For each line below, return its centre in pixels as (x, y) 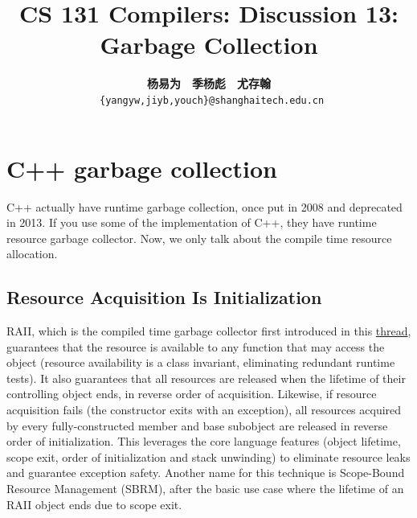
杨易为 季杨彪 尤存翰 (209, 83)
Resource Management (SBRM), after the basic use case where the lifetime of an (205, 489)
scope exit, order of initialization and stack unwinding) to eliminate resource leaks (208, 456)
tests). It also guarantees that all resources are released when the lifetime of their (206, 378)
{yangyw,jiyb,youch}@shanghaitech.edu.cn (212, 100)
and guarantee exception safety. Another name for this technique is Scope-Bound (206, 473)
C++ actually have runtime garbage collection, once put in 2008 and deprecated (204, 206)
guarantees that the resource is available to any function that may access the (196, 346)
